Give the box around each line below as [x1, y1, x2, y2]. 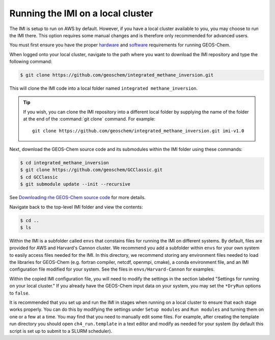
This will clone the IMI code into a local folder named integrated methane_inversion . [9, 85, 198, 91]
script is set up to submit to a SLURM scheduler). [9, 328, 113, 334]
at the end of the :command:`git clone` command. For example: [23, 116, 155, 122]
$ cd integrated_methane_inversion [20, 160, 109, 166]
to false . [9, 290, 30, 296]
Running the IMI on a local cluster [9, 8, 153, 19]
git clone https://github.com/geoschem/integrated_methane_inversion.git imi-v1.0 [32, 128, 244, 134]
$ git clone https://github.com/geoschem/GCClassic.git [20, 167, 163, 173]
